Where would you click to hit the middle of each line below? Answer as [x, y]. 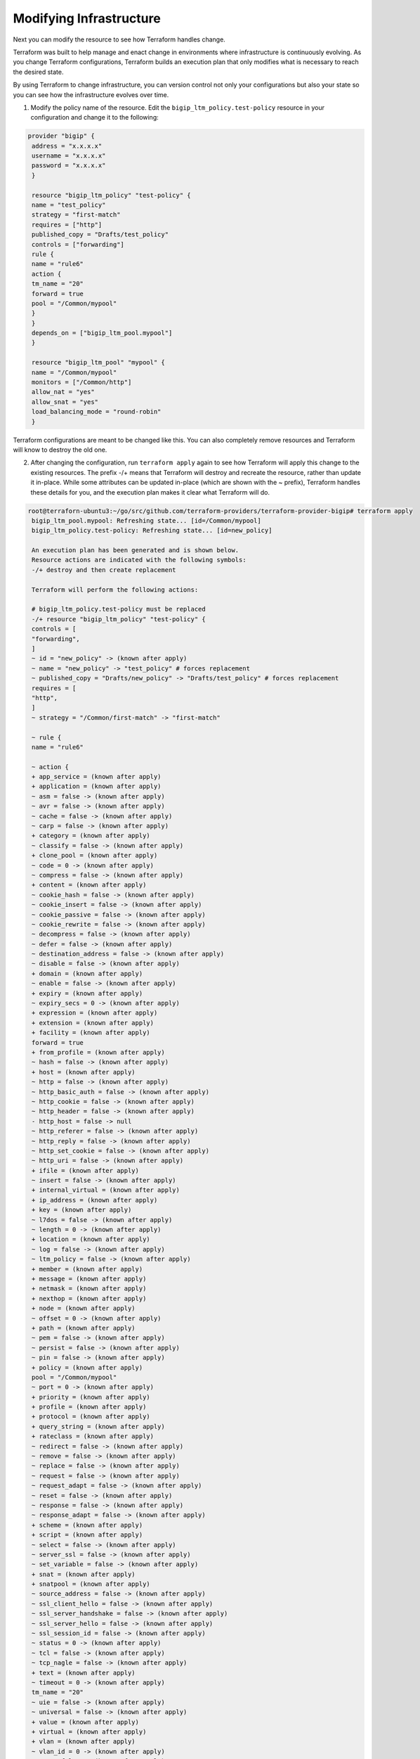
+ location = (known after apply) [91, 1239]
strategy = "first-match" [76, 215]
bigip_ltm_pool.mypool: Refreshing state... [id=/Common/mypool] [146, 520]
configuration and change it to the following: [95, 118]
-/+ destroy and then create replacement [104, 570]
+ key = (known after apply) [82, 1210]
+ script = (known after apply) [87, 1535]
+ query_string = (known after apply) [98, 1426]
